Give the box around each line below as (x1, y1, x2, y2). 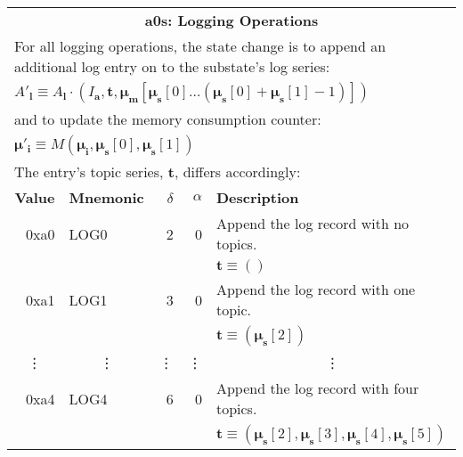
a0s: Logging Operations (144, 10, 319, 30)
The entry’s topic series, (14, 161, 164, 182)
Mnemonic (69, 187, 144, 208)
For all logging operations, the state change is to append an (14, 36, 386, 56)
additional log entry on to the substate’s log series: (14, 56, 330, 77)
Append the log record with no (215, 213, 410, 233)
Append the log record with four (215, 378, 419, 398)
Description (215, 187, 299, 208)
